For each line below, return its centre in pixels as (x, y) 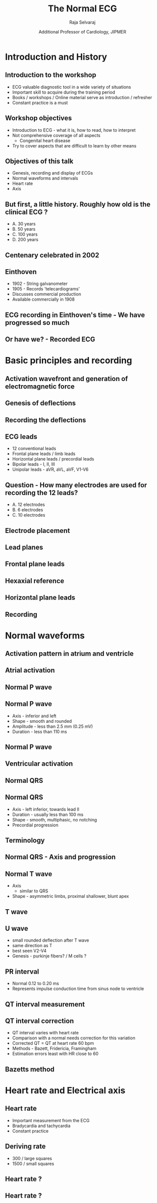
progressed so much (37, 323)
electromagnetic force (40, 386)
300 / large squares (32, 1158)
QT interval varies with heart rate (45, 1033)
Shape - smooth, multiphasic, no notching (54, 819)
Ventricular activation (39, 764)
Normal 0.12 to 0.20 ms (36, 984)
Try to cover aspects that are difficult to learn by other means (74, 145)
